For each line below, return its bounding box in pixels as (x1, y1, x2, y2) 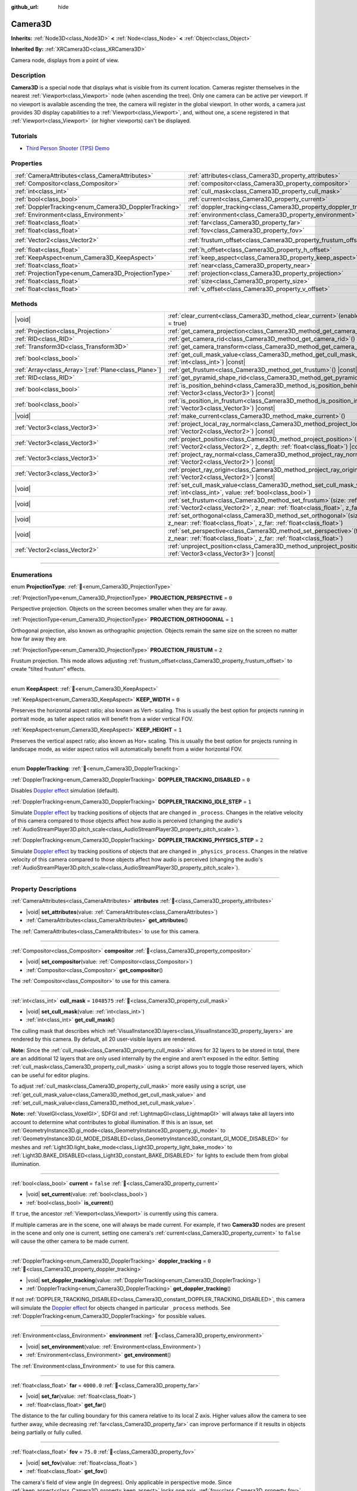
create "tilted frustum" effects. (11, 666, 86, 673)
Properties (11, 159, 43, 168)
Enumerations (11, 570, 53, 579)
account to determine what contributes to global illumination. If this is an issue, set (11, 1118, 213, 1125)
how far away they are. (11, 635, 68, 642)
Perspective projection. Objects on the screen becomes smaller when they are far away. (11, 605, 227, 612)
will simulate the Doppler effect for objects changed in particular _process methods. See (11, 1304, 231, 1311)
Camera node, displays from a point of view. (11, 57, 120, 64)
